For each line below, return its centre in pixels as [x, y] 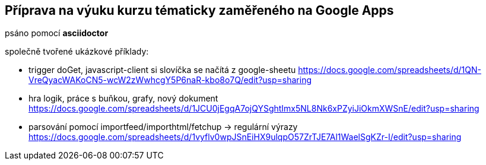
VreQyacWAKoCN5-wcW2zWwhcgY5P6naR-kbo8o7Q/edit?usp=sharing [170, 80]
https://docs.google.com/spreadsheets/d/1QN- [390, 70]
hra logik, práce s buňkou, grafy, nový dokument [123, 99]
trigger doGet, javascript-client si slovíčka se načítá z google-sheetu [162, 70]
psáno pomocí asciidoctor [57, 33]
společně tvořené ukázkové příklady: [77, 52]
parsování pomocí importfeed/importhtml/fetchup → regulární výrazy [163, 127]
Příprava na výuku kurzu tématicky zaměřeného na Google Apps [199, 10]
